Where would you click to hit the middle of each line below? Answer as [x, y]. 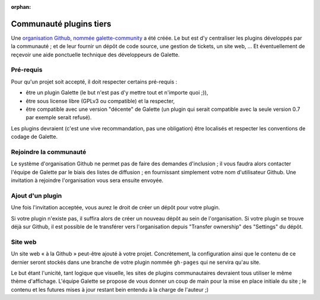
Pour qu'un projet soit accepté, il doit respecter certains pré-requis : [94, 82]
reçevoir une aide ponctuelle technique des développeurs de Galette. [95, 55]
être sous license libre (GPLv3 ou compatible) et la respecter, [100, 101]
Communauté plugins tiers [61, 24]
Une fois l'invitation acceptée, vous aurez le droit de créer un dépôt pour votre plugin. [116, 208]
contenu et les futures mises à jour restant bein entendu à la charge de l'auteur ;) [110, 289]
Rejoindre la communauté [49, 152]
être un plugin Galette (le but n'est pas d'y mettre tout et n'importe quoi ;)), [117, 92]
